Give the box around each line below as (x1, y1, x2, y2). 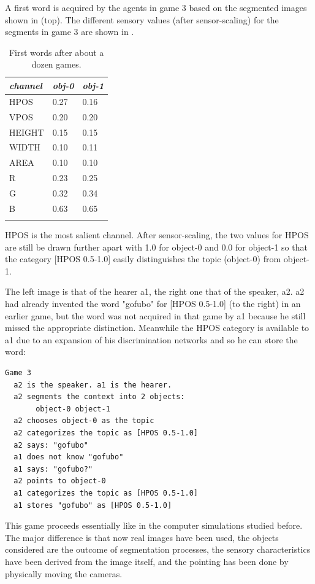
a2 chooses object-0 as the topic (13, 416, 154, 426)
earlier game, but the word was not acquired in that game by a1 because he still (5, 309, 306, 322)
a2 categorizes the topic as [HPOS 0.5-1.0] (13, 428, 198, 437)
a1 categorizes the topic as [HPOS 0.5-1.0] (13, 488, 198, 497)
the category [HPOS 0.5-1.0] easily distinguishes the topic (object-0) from (5, 252, 281, 265)
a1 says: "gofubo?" (13, 464, 93, 473)
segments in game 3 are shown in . (5, 25, 134, 38)
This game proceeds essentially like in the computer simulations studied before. (5, 519, 303, 532)
